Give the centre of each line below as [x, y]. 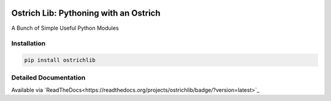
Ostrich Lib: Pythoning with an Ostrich [86, 13]
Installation [29, 44]
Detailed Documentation [48, 78]
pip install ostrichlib [60, 60]
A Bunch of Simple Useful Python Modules [65, 28]
